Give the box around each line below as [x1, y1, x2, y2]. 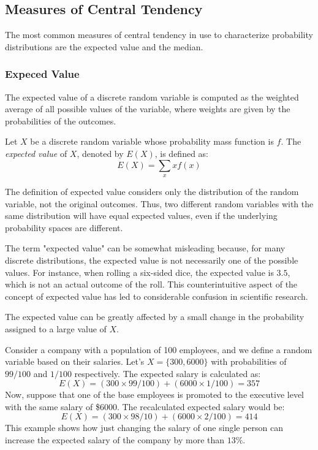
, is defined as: [154, 147, 208, 159]
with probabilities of [211, 355, 287, 368]
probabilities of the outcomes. [5, 114, 116, 127]
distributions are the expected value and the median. [5, 40, 203, 53]
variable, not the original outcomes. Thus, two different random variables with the [5, 197, 314, 210]
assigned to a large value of [5, 322, 107, 335]
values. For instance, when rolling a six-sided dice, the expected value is [5, 265, 274, 278]
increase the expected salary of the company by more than [5, 433, 225, 446]
